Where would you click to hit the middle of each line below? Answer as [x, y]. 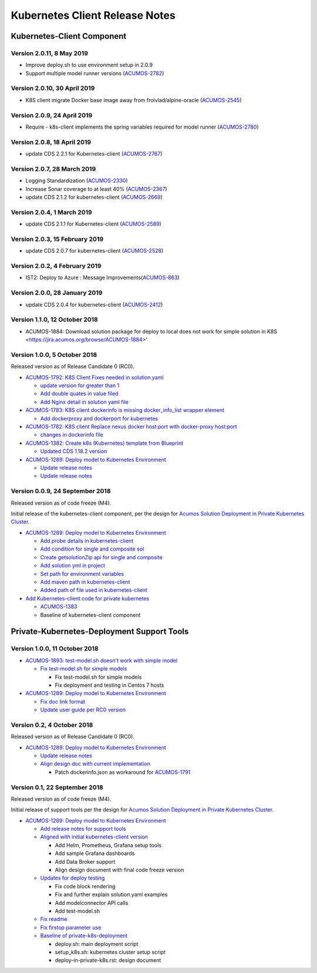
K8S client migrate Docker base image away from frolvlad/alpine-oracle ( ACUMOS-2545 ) [134, 100]
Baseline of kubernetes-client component [90, 615]
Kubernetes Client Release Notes [93, 15]
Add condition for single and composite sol [92, 549]
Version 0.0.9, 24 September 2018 [61, 491]
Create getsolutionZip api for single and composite [101, 557]
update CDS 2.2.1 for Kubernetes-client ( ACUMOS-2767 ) [94, 154]
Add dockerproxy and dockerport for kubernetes [99, 418]
